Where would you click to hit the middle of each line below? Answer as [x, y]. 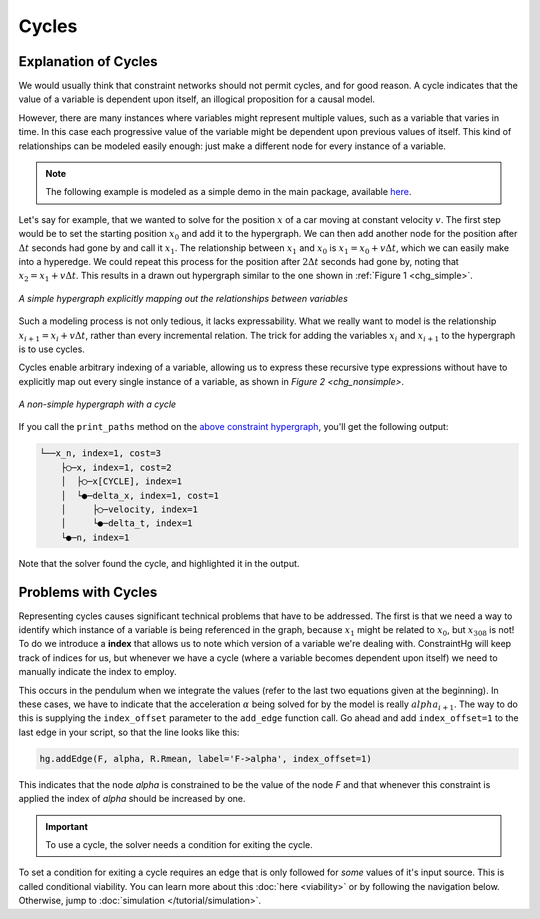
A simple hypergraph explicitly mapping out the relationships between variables [183, 298]
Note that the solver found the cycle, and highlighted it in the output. [159, 563]
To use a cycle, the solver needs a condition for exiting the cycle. [179, 844]
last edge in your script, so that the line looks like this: [129, 732]
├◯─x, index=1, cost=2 [116, 467]
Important [67, 826]
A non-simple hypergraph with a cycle [97, 404]
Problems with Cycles [88, 591]
